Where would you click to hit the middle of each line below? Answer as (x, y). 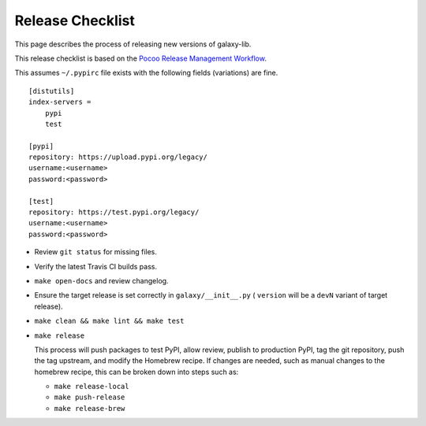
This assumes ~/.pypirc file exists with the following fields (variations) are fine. (146, 73)
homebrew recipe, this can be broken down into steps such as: (136, 372)
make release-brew (90, 408)
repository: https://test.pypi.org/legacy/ (114, 212)
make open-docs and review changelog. (101, 280)
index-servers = (60, 102)
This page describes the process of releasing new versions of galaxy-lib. (133, 44)
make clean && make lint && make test (109, 321)
